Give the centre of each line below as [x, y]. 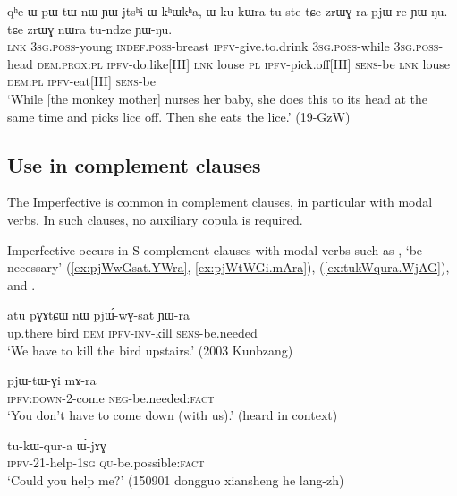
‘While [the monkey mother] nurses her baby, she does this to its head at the [217, 98]
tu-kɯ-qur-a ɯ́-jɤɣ [57, 445]
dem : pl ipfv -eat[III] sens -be [81, 81]
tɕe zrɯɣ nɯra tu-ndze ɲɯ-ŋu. [90, 28]
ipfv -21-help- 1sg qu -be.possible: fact [106, 462]
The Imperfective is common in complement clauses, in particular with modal [220, 202]
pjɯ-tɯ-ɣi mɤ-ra [52, 380]
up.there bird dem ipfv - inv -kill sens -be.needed [132, 332]
